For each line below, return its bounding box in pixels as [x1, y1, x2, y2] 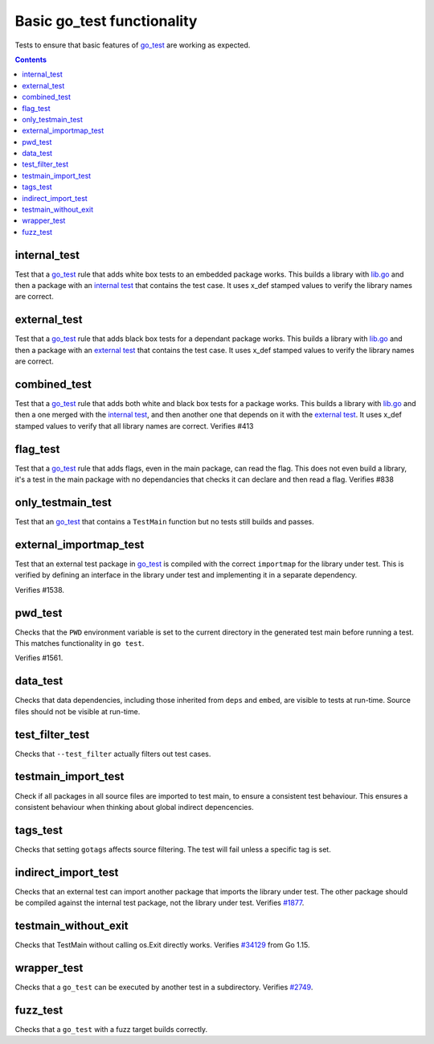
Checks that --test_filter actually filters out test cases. [14, 749, 211, 758]
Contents [14, 55, 47, 64]
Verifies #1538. [14, 585, 64, 594]
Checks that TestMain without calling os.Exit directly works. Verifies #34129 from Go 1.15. [14, 940, 310, 950]
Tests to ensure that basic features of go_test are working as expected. [14, 40, 251, 50]
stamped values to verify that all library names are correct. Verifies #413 [14, 421, 254, 430]
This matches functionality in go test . [14, 639, 145, 648]
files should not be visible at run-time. [14, 706, 141, 716]
